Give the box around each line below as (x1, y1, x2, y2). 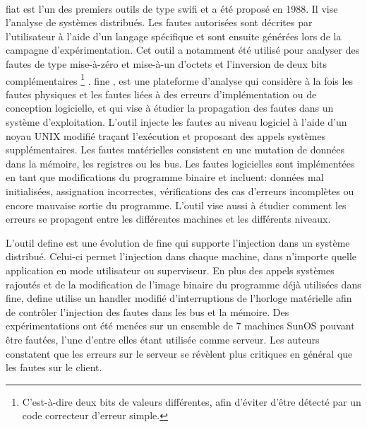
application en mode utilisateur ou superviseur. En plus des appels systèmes (6, 262, 335, 277)
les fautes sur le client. (6, 360, 102, 375)
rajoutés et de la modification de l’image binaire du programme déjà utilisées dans (6, 276, 361, 291)
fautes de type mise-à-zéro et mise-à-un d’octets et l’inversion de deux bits (6, 56, 327, 71)
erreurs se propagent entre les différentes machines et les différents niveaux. (6, 211, 331, 226)
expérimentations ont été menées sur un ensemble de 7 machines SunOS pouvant (6, 318, 355, 333)
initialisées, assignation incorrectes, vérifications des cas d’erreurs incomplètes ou (6, 183, 354, 198)
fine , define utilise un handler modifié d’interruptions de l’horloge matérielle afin (6, 291, 352, 305)
